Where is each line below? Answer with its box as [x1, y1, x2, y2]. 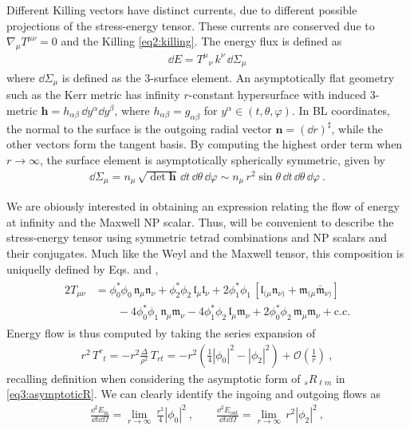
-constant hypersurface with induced [188, 86, 367, 103]
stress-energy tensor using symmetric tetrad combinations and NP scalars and [6, 229, 388, 246]
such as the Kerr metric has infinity [6, 86, 180, 103]
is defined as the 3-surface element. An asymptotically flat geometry [61, 69, 395, 85]
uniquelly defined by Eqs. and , [6, 260, 159, 277]
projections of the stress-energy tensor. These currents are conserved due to [6, 17, 375, 34]
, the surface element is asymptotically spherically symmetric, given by [40, 152, 385, 168]
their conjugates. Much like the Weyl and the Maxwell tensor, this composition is [6, 244, 404, 261]
